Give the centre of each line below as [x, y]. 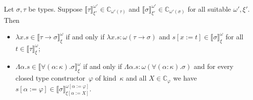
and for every [213, 66]
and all [136, 78]
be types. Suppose [56, 8]
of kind [106, 78]
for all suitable [209, 8]
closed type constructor [50, 78]
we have [185, 78]
